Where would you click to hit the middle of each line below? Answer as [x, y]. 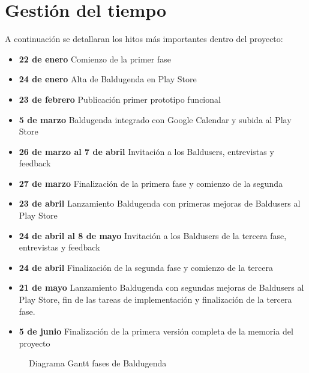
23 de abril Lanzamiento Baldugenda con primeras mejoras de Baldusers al [160, 203]
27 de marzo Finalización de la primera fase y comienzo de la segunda [151, 183]
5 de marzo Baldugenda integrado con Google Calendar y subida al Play [155, 119]
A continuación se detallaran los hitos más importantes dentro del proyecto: [144, 39]
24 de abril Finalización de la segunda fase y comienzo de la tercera [146, 267]
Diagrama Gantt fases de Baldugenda [98, 363]
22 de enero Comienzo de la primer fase [95, 59]
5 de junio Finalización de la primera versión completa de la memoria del [156, 331]
